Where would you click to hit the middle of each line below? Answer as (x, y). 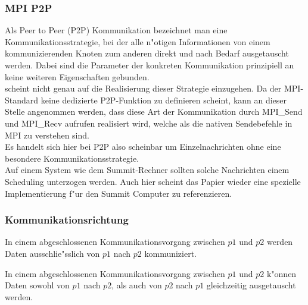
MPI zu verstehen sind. (47, 135)
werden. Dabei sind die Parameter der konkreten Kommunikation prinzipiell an (150, 65)
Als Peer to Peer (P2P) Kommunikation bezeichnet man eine (116, 30)
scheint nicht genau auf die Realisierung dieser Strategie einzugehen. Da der (143, 88)
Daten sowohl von (37, 285)
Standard (22, 100)
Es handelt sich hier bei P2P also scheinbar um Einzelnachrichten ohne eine (143, 147)
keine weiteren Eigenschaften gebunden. (77, 76)
